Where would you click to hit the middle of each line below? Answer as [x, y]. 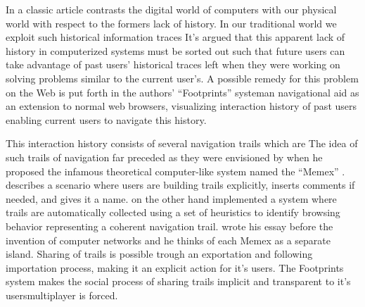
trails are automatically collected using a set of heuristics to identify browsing [173, 212]
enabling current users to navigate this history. [106, 119]
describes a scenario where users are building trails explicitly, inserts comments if [180, 185]
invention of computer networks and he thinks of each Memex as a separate [168, 240]
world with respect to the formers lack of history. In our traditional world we [171, 23]
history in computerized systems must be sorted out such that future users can [175, 50]
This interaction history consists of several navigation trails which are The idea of [182, 143]
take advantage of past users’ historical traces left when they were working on [173, 64]
